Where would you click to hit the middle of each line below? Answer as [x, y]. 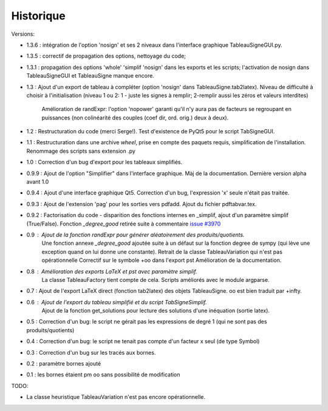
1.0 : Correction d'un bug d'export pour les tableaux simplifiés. [104, 162]
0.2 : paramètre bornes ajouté [64, 364]
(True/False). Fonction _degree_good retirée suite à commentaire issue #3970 [124, 224]
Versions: [23, 34]
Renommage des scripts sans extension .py [81, 151]
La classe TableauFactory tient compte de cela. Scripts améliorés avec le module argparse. [155, 279]
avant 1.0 [38, 182]
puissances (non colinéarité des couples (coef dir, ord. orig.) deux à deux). [135, 118]
